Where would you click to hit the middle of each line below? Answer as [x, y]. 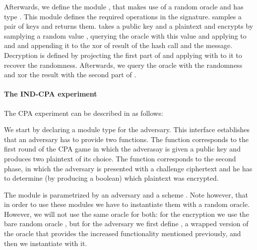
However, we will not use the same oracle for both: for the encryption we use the [127, 214]
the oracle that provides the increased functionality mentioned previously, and [123, 233]
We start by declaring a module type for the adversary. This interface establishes [127, 129]
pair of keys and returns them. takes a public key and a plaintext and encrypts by [129, 26]
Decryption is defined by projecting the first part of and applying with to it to [123, 55]
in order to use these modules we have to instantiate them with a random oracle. [127, 204]
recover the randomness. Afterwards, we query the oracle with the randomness [123, 65]
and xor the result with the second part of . [70, 75]
